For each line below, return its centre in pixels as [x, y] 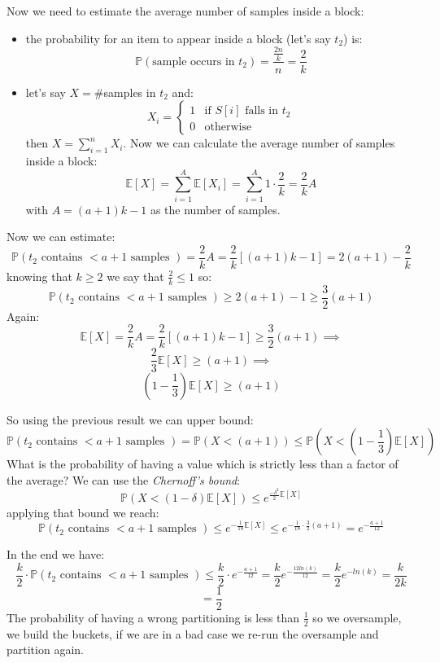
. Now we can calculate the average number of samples [259, 143]
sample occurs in [194, 61]
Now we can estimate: [61, 237]
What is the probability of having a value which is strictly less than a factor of [203, 464]
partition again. [45, 650]
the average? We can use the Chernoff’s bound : [124, 479]
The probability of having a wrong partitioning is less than [153, 617]
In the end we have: [56, 554]
